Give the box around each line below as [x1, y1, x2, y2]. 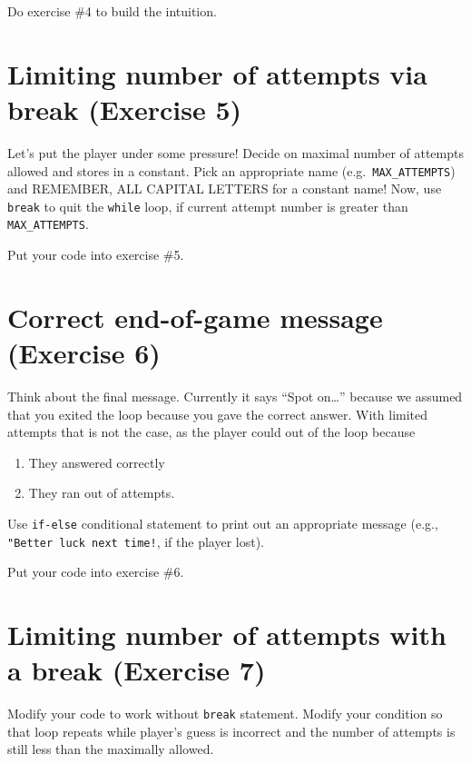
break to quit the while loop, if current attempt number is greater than [7, 196, 408, 215]
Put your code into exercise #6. [7, 562, 184, 581]
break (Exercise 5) [7, 90, 242, 127]
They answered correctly [28, 452, 165, 471]
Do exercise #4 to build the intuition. [7, 2, 217, 20]
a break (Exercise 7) [7, 651, 266, 689]
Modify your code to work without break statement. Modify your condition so [7, 704, 443, 723]
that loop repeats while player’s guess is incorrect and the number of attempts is [7, 721, 456, 740]
